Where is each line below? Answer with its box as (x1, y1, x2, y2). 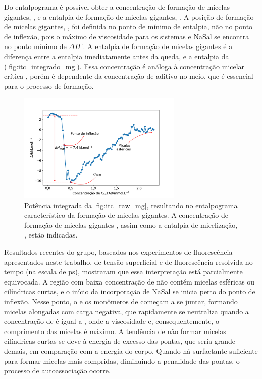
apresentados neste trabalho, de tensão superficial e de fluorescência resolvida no (4, 256, 253, 267)
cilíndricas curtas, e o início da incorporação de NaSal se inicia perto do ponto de (4, 286, 255, 297)
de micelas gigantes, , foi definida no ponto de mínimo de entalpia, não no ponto (4, 21, 253, 32)
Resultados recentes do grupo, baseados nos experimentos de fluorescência (4, 246, 233, 257)
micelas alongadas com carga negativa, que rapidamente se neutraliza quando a (4, 306, 249, 316)
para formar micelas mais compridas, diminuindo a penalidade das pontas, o (4, 355, 240, 366)
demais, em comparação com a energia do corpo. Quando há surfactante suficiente (4, 345, 258, 356)
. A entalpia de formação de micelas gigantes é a (83, 41, 233, 52)
